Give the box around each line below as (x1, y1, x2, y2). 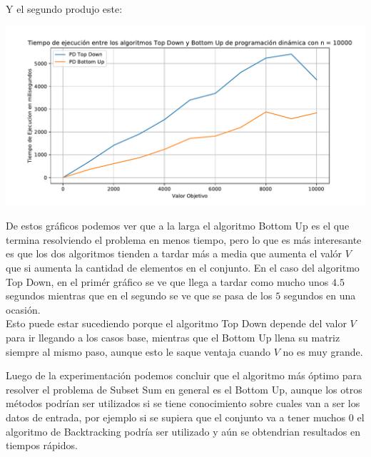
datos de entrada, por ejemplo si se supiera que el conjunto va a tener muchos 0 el (6, 409, 365, 424)
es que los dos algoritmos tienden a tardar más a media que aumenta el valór (6, 246, 342, 261)
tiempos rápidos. (6, 438, 78, 453)
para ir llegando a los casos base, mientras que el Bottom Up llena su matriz (6, 329, 340, 344)
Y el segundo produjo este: (6, 1, 123, 16)
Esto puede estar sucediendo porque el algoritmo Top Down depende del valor (6, 316, 347, 331)
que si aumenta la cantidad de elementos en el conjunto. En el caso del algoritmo (6, 260, 360, 274)
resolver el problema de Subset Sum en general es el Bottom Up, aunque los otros (6, 381, 362, 396)
